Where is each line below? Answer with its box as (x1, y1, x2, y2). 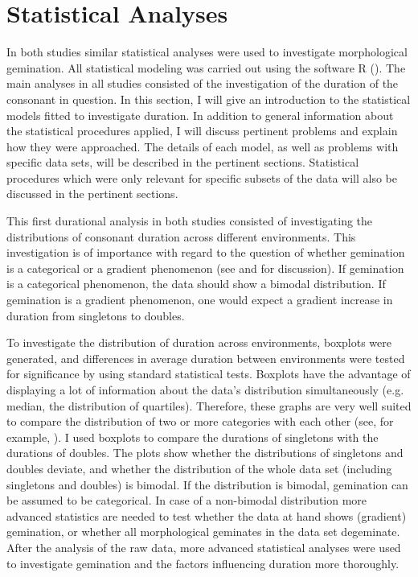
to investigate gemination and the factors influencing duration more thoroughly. (6, 554, 400, 571)
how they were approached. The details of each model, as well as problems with (6, 138, 399, 155)
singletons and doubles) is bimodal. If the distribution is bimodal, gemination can (6, 476, 408, 493)
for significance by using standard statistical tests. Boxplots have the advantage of (6, 365, 411, 382)
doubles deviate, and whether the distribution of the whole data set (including (6, 460, 392, 476)
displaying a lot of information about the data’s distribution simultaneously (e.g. (6, 381, 404, 398)
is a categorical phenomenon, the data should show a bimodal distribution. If (6, 275, 386, 292)
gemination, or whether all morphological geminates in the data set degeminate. (6, 523, 400, 540)
